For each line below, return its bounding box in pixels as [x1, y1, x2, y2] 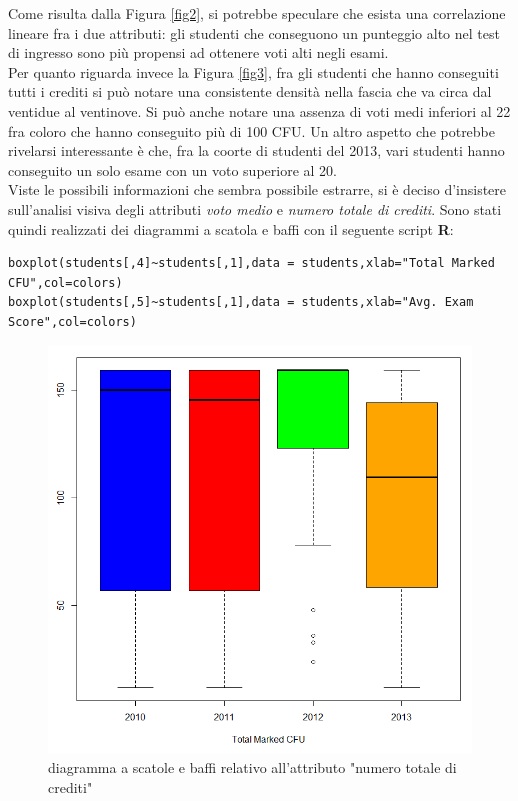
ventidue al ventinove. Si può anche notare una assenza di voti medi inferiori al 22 [8, 100, 511, 121]
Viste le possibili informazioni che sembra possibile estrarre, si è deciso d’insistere [8, 179, 507, 200]
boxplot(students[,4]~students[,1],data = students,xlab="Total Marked [8, 256, 495, 271]
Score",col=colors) [8, 314, 137, 329]
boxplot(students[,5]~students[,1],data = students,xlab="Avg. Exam [8, 295, 474, 310]
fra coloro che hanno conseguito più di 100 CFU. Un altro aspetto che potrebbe [8, 120, 496, 141]
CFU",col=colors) [8, 275, 123, 290]
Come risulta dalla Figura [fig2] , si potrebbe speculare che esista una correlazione [8, 3, 506, 23]
